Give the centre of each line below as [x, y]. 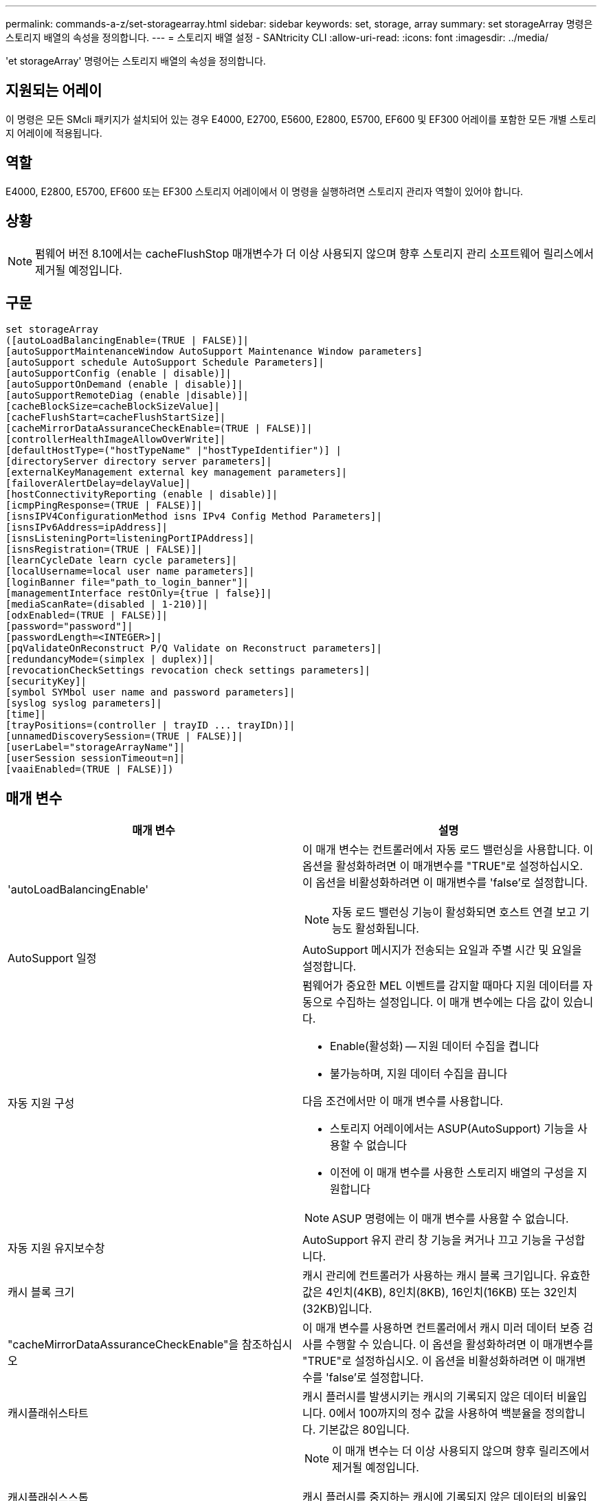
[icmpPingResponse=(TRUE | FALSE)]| [104, 505]
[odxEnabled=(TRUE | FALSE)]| [87, 615]
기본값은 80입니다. [364, 1430]
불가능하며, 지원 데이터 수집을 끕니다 [419, 1074]
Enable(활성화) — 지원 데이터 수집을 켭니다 [435, 1046]
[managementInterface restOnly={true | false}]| [139, 593]
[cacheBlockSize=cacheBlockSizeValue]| [113, 407]
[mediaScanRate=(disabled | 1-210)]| [107, 604]
